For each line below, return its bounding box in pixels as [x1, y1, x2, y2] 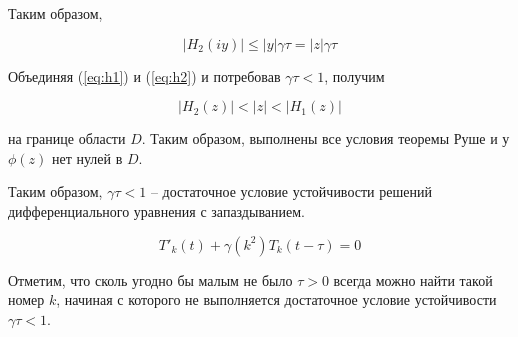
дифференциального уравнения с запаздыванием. [8, 200, 305, 221]
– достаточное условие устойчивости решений [150, 181, 432, 202]
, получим [324, 65, 385, 86]
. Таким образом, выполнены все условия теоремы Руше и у [141, 128, 510, 149]
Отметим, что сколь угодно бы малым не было [8, 269, 293, 290]
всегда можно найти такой [333, 269, 493, 290]
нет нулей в [52, 147, 123, 168]
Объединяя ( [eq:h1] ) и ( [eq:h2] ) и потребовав [8, 65, 281, 86]
